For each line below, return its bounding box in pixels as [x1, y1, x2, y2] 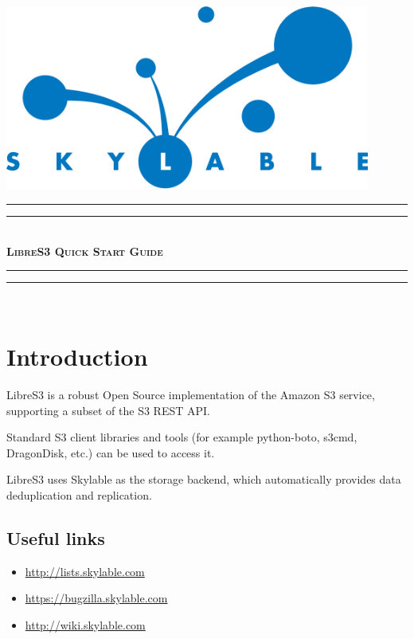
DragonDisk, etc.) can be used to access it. [6, 444, 215, 461]
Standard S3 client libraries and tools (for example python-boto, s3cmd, [6, 429, 357, 445]
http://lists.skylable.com [25, 563, 145, 579]
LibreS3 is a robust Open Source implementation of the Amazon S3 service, [6, 386, 375, 402]
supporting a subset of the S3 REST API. [6, 402, 210, 418]
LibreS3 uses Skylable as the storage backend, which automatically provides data [6, 471, 401, 488]
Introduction [6, 339, 148, 372]
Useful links [6, 525, 105, 550]
